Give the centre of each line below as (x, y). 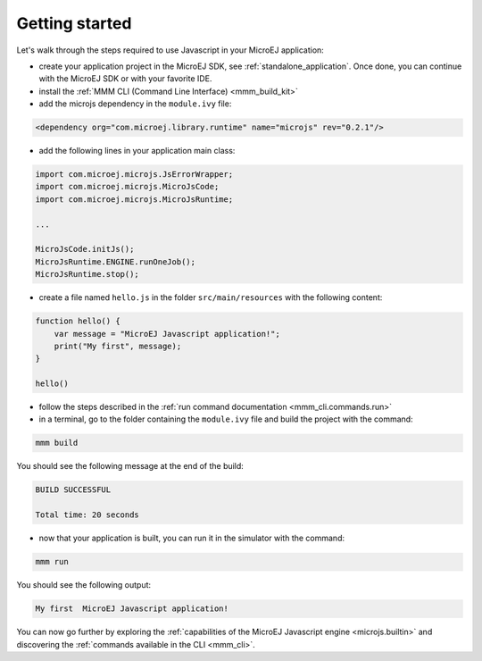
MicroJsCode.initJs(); (85, 249)
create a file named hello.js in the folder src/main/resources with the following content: (211, 297)
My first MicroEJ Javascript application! (132, 609)
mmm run (52, 562)
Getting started (74, 23)
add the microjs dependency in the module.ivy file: (135, 104)
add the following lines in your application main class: (137, 151)
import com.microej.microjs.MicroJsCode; (127, 187)
